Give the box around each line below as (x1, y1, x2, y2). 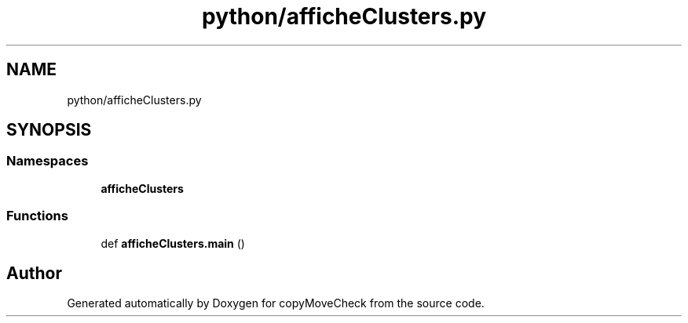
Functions (6, 208, 68, 224)
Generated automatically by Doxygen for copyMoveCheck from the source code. (67, 296, 485, 310)
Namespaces (6, 153, 89, 169)
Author (6, 263, 62, 283)
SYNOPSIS (6, 120, 92, 140)
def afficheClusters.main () (101, 236, 245, 250)
